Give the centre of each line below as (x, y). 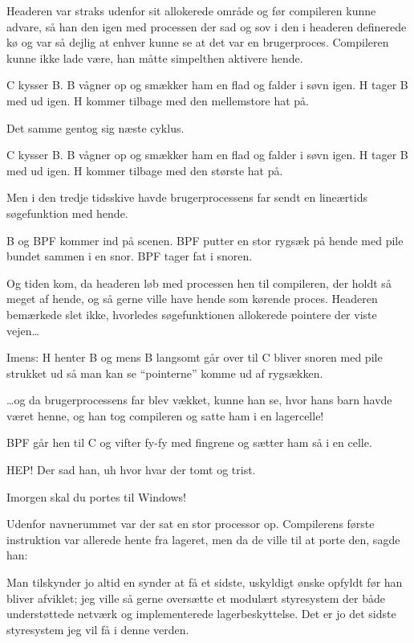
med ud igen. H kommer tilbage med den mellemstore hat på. (158, 100)
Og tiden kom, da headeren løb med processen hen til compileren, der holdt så (199, 283)
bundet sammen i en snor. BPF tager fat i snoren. (130, 256)
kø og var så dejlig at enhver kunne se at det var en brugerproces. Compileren (198, 42)
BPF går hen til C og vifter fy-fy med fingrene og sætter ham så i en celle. (189, 442)
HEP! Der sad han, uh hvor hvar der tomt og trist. (131, 470)
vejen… (23, 330)
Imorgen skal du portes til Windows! (96, 496)
